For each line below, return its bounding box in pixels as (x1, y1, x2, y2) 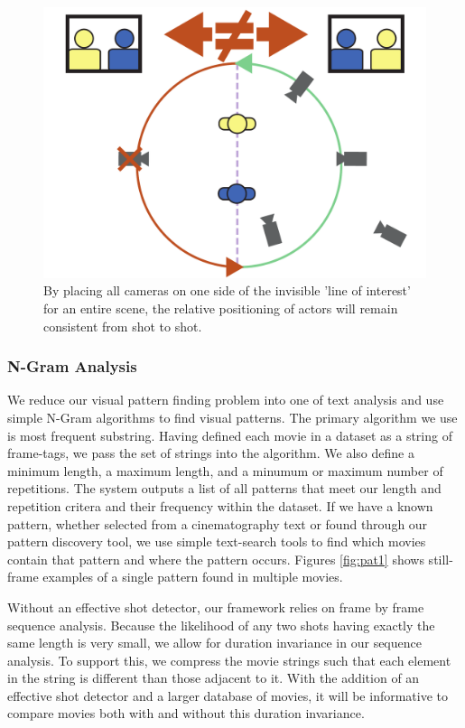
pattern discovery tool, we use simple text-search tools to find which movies (7, 532, 426, 551)
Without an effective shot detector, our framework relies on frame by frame (7, 597, 424, 616)
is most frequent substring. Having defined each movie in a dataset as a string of (7, 425, 452, 444)
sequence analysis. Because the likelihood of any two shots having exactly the (7, 615, 435, 634)
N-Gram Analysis (7, 355, 137, 378)
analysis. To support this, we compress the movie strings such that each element (7, 650, 451, 669)
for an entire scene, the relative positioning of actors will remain (43, 298, 398, 317)
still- (428, 549, 453, 568)
